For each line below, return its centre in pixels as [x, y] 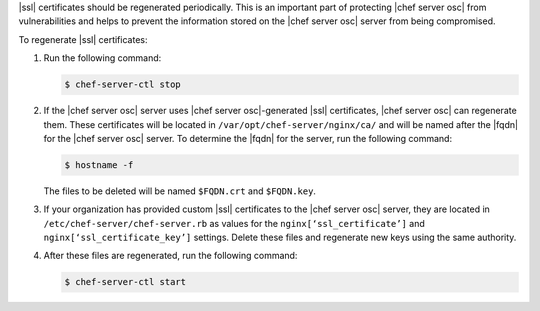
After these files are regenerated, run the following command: [170, 256]
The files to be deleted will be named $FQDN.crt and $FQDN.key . [180, 191]
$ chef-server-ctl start [125, 282]
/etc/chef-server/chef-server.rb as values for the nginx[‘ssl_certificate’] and [234, 223]
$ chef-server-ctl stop [123, 84]
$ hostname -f [99, 164]
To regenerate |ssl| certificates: [83, 39]
